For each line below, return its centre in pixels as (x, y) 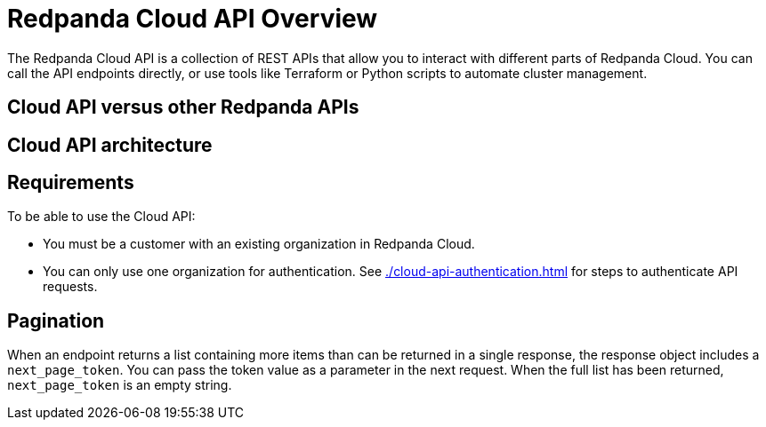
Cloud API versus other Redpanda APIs (183, 107)
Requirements (71, 183)
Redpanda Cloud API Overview (193, 19)
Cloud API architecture (110, 145)
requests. (70, 287)
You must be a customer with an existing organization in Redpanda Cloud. (259, 244)
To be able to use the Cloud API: (101, 217)
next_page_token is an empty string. (120, 385)
